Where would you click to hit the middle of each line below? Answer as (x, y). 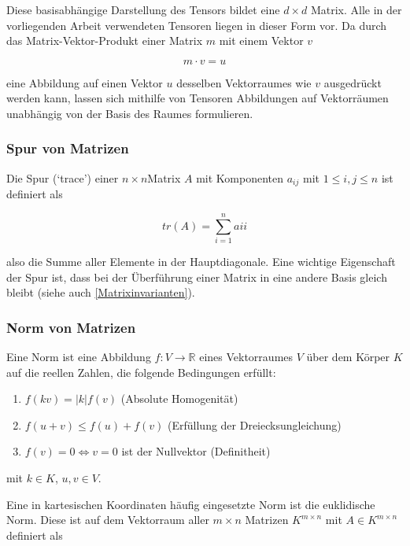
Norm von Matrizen (71, 327)
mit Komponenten (240, 177)
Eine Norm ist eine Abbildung (79, 356)
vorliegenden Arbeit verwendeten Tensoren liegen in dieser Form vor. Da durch (197, 25)
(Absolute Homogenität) (179, 398)
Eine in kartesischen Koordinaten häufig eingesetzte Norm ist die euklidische (191, 504)
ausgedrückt (353, 82)
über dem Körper (348, 356)
